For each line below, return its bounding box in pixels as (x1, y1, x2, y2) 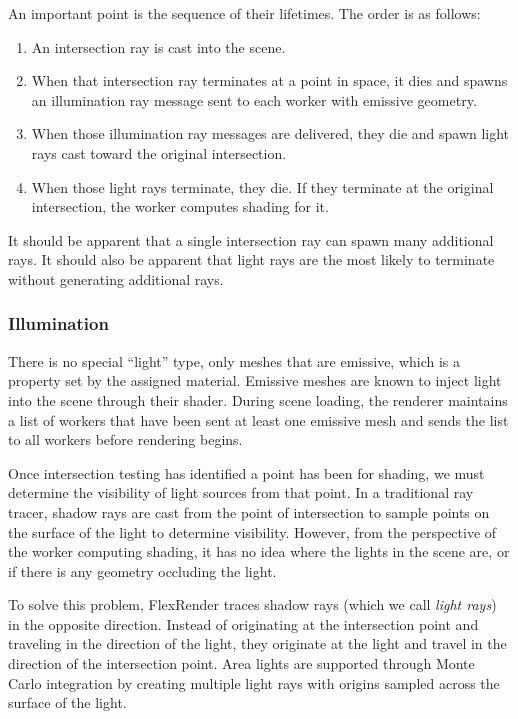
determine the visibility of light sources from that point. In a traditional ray (8, 482, 474, 503)
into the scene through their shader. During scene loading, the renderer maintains (8, 389, 508, 410)
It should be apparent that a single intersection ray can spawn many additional (8, 229, 494, 250)
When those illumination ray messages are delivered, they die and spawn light (31, 123, 510, 144)
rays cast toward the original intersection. (31, 142, 287, 163)
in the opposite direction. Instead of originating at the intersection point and (8, 613, 479, 634)
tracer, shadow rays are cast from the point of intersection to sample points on (8, 501, 490, 522)
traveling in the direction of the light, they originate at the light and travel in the (8, 633, 507, 654)
